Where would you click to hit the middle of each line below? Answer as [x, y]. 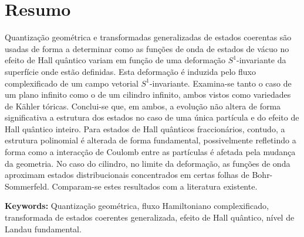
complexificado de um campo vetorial [72, 83]
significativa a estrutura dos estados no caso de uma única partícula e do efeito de [152, 117]
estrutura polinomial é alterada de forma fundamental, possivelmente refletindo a [151, 140]
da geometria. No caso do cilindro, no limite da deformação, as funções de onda [148, 163]
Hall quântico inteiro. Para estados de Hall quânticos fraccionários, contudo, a [145, 128]
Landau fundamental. [43, 229]
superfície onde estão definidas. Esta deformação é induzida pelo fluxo [130, 71]
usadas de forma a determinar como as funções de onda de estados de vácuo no [147, 48]
